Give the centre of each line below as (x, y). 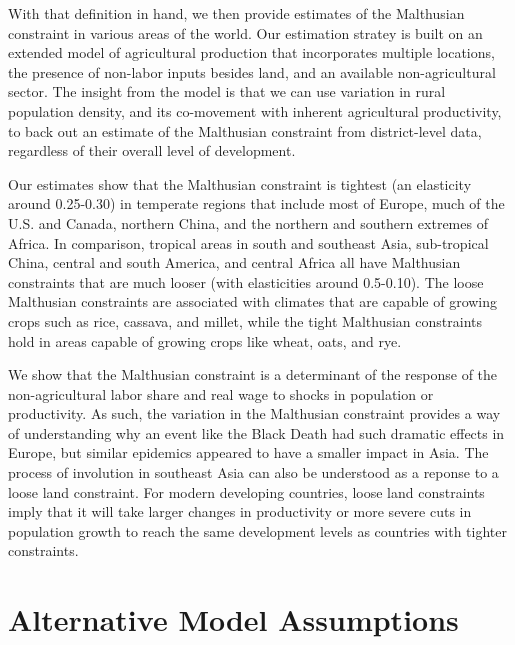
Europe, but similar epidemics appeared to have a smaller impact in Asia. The (248, 452)
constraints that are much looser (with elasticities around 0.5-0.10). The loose (246, 281)
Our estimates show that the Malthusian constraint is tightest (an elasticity (240, 183)
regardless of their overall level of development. (152, 150)
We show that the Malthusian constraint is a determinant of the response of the (253, 374)
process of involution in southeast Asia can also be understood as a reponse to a (253, 472)
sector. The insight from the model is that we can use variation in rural (227, 91)
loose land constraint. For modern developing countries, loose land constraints (246, 491)
